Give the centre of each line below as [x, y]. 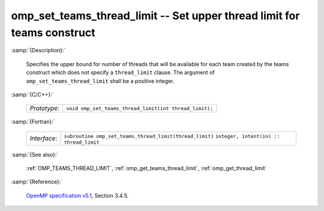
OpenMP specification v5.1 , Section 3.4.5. [77, 195]
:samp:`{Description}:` [38, 50]
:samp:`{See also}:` [35, 154]
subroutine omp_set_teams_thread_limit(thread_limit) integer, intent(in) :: [172, 136]
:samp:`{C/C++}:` [32, 94]
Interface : [43, 138]
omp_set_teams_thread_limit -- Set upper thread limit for [155, 16]
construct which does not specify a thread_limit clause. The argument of [121, 73]
